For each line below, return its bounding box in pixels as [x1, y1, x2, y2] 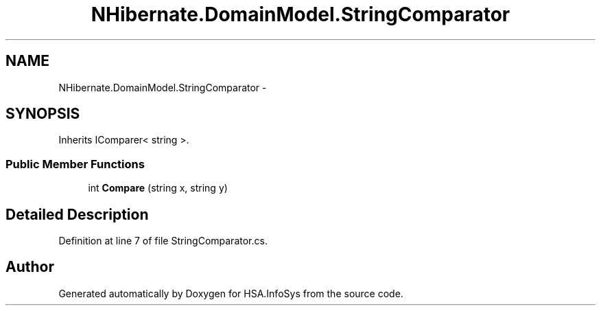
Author [5, 258, 54, 276]
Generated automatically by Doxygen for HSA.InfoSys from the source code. [58, 287, 403, 299]
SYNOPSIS [5, 105, 80, 123]
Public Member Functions [5, 157, 145, 171]
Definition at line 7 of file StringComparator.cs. [58, 235, 268, 247]
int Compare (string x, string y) [88, 182, 228, 194]
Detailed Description [5, 205, 149, 223]
